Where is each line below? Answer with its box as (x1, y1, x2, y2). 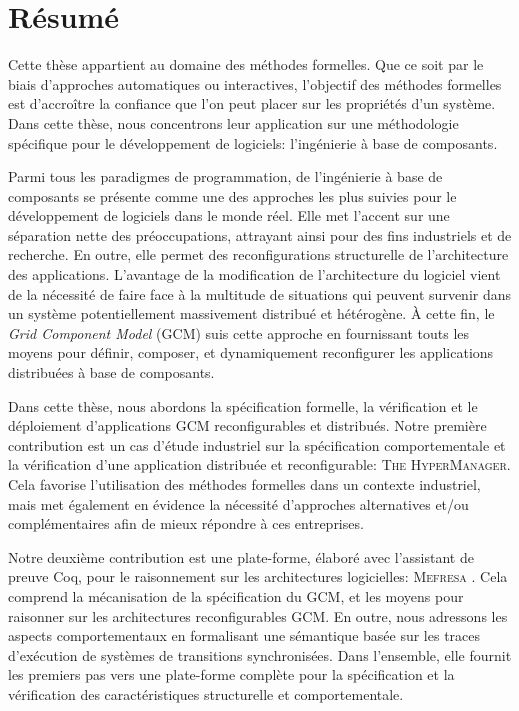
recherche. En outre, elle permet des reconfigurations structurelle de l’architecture (8, 244, 509, 265)
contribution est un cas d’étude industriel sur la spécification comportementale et (8, 434, 506, 455)
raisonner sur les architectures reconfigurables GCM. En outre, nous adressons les (8, 605, 508, 626)
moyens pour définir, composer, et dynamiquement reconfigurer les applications (8, 342, 494, 363)
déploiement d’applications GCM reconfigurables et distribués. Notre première (8, 415, 487, 436)
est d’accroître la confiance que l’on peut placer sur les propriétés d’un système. (8, 93, 496, 114)
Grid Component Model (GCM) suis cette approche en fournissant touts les (8, 322, 470, 343)
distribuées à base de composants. (8, 362, 215, 383)
